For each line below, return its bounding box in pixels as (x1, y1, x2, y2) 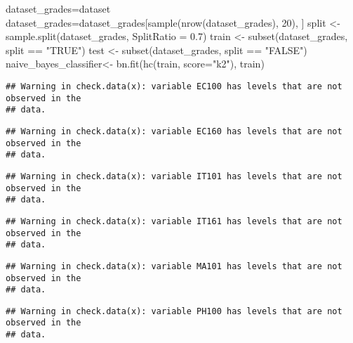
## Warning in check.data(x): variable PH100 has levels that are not (6, 306, 342, 316)
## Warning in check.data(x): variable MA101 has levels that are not (6, 261, 342, 271)
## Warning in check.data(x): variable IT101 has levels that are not (6, 171, 342, 181)
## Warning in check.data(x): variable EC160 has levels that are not (6, 126, 342, 136)
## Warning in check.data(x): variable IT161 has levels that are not (6, 216, 342, 226)
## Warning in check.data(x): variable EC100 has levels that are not (6, 81, 342, 91)
